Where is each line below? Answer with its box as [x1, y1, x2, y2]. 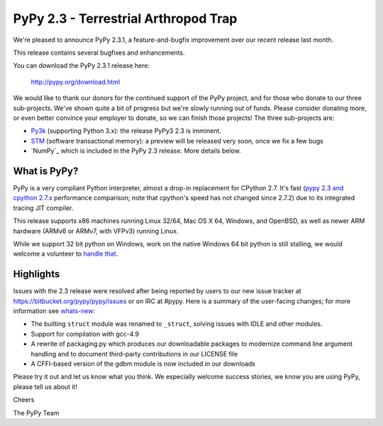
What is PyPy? [13, 165, 79, 177]
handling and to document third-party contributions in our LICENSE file [30, 349, 238, 358]
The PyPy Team [13, 408, 60, 417]
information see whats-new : [13, 307, 96, 315]
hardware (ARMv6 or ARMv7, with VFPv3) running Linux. [13, 226, 179, 235]
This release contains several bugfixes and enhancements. [13, 48, 185, 57]
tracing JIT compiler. [13, 203, 74, 212]
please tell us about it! [13, 382, 78, 390]
